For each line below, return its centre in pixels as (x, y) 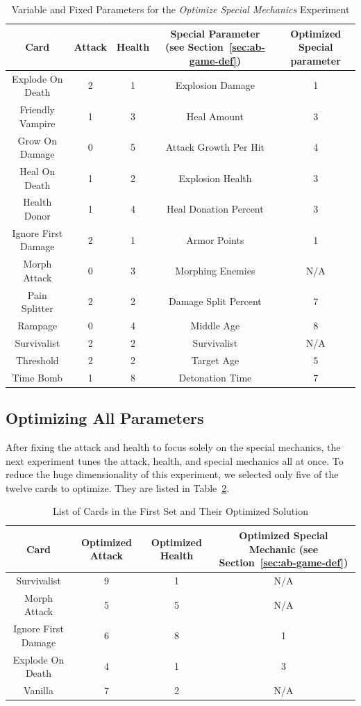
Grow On (37, 140)
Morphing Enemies (215, 271)
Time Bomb (37, 377)
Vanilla (39, 690)
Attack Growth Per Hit (215, 147)
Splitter (37, 308)
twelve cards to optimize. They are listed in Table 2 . (118, 487)
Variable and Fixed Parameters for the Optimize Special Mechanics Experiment (180, 9)
